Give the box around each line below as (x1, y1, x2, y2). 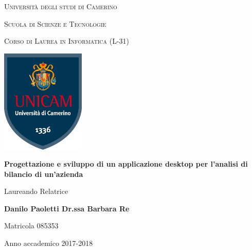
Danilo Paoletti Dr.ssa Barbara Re (4, 203, 130, 213)
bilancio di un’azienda (4, 168, 83, 179)
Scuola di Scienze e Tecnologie (4, 18, 106, 29)
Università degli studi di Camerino (4, 1, 117, 11)
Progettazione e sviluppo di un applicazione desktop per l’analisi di (4, 158, 248, 169)
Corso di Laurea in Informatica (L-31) (4, 35, 130, 46)
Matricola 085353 (4, 220, 59, 231)
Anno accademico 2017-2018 (4, 238, 93, 248)
